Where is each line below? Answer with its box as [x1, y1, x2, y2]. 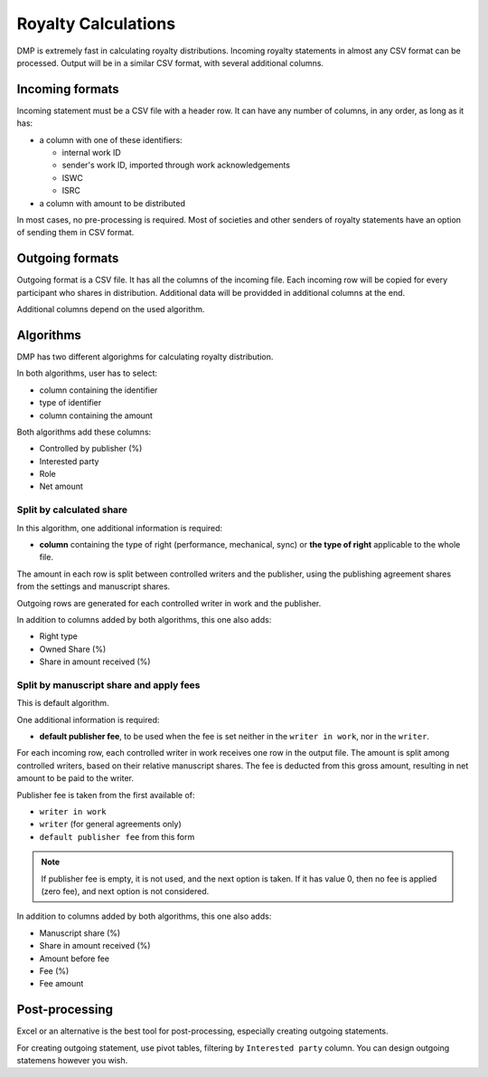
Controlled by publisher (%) [39, 443, 143, 454]
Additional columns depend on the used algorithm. [16, 304, 205, 315]
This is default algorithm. [16, 698, 109, 709]
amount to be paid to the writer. [16, 773, 135, 784]
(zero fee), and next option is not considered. [41, 885, 210, 896]
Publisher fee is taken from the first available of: [16, 789, 195, 800]
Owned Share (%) [39, 643, 107, 654]
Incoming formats [16, 81, 119, 97]
